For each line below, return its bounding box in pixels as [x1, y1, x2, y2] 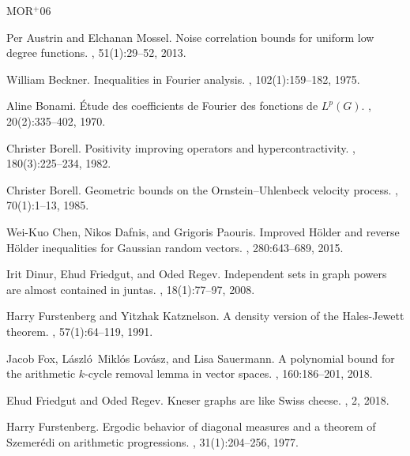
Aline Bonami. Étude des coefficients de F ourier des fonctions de [6, 97, 318, 114]
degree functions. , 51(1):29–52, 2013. [6, 44, 186, 61]
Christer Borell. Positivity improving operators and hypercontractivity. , [6, 139, 355, 156]
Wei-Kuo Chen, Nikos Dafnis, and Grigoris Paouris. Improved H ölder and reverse [6, 223, 400, 239]
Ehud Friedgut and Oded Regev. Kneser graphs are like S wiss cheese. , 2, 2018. [6, 391, 389, 408]
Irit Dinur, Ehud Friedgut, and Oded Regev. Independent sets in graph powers [6, 266, 387, 282]
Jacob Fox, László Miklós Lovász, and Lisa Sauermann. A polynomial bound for [6, 349, 395, 366]
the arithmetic [6, 365, 76, 382]
